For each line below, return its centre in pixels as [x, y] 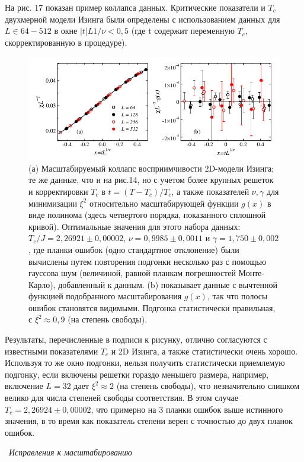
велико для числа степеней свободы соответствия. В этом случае [122, 398]
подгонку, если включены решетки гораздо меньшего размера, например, [137, 374]
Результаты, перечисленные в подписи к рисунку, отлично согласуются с [136, 339]
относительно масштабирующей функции [164, 203]
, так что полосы [237, 296]
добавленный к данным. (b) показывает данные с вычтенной [168, 284]
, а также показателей [210, 191]
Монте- [252, 273]
